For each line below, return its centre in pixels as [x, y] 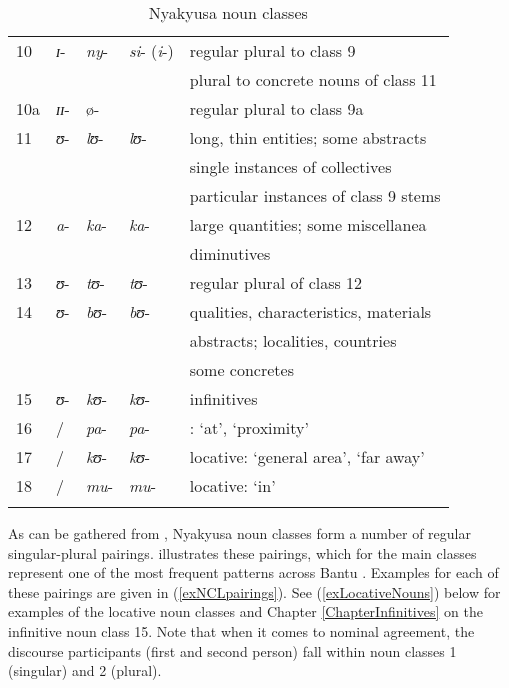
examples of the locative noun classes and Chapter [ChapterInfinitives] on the [245, 611]
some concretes [241, 369]
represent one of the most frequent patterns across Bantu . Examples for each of [253, 572]
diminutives [230, 253]
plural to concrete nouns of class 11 [313, 79]
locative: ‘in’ [232, 485]
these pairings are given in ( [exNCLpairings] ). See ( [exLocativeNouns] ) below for [254, 591]
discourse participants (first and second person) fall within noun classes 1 [232, 650]
